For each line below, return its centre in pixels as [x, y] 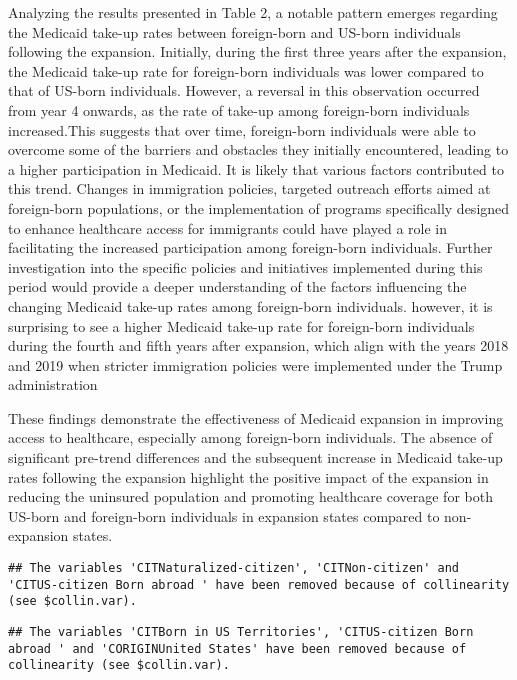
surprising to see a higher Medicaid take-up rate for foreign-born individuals [241, 325]
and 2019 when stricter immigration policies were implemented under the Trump [255, 364]
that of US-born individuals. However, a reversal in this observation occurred [244, 90]
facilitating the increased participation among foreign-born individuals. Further [250, 247]
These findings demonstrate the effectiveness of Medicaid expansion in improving [256, 417]
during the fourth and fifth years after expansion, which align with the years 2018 [258, 345]
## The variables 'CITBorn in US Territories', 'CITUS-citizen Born [241, 632]
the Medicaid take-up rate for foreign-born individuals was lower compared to [246, 70]
